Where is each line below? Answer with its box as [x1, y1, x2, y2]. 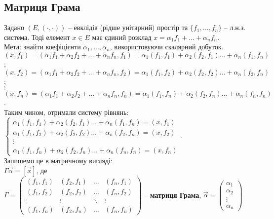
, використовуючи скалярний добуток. [110, 41, 224, 52]
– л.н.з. [224, 22, 246, 33]
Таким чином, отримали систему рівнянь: [4, 107, 129, 117]
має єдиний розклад [92, 32, 152, 42]
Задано [4, 22, 25, 33]
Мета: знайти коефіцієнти [4, 41, 81, 52]
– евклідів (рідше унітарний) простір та [68, 22, 188, 33]
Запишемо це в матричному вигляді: [4, 155, 113, 165]
